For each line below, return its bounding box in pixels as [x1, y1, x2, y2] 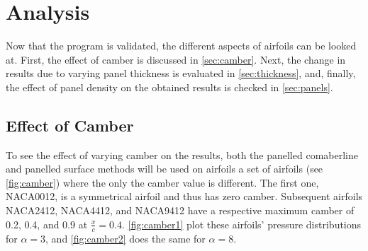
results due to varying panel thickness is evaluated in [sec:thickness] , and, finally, [6, 66, 356, 81]
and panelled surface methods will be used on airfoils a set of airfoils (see [6, 161, 323, 176]
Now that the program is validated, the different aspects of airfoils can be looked [6, 38, 357, 53]
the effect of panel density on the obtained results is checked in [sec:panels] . [6, 79, 333, 94]
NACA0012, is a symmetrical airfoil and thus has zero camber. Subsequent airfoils [6, 189, 363, 204]
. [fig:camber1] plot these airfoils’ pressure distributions [121, 216, 362, 231]
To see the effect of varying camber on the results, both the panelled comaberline [6, 147, 358, 162]
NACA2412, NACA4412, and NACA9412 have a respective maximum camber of [6, 203, 355, 218]
